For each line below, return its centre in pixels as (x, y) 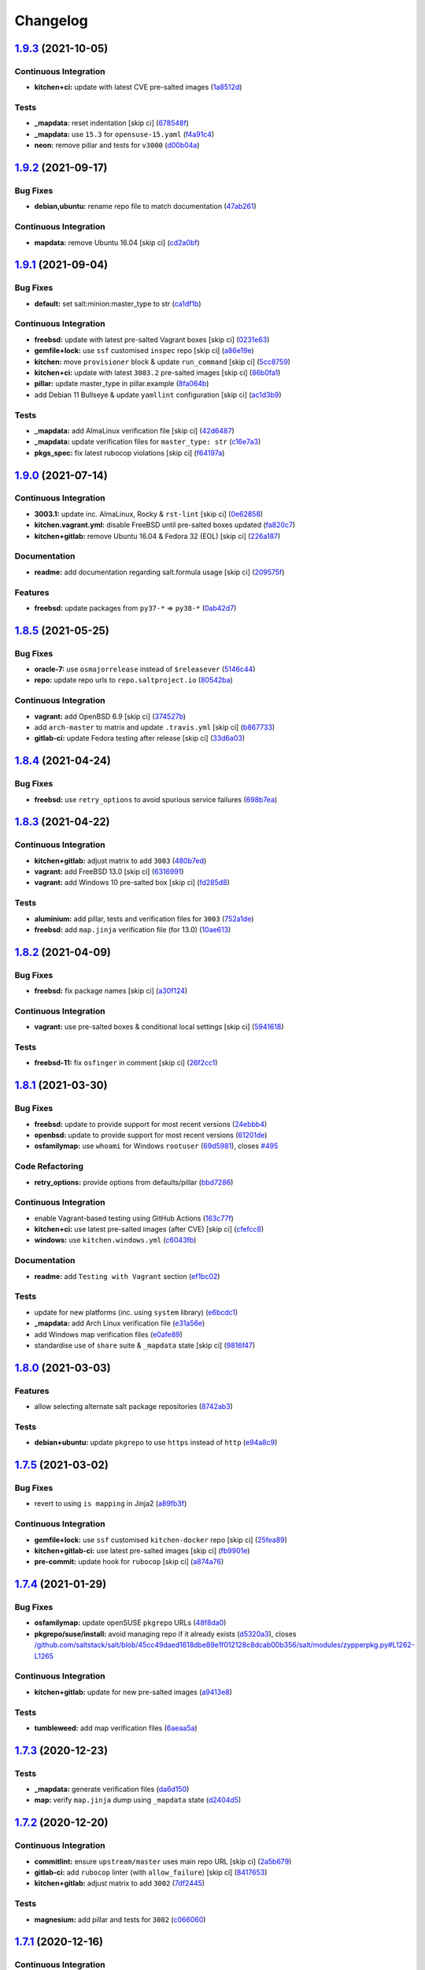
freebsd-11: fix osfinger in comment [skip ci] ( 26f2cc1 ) (126, 1063)
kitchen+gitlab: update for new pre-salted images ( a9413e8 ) (133, 1692)
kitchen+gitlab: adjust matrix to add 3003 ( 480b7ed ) (120, 860)
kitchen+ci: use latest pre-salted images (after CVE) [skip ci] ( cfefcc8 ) (149, 1229)
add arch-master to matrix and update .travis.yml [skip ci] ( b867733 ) (155, 727)
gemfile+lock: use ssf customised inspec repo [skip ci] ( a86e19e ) (144, 351)
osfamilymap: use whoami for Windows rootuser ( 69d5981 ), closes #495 (156, 1146)
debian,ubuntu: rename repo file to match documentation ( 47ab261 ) (146, 206)
